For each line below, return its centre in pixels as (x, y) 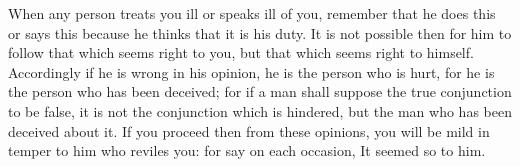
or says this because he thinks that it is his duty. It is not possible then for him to (260, 32)
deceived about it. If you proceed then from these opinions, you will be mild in (249, 130)
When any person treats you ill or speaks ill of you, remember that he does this (252, 13)
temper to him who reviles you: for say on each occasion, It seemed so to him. (247, 150)
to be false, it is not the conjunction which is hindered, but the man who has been (260, 110)
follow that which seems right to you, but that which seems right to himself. (241, 52)
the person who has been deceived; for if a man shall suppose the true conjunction (260, 91)
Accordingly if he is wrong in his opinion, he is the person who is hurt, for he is (251, 71)
